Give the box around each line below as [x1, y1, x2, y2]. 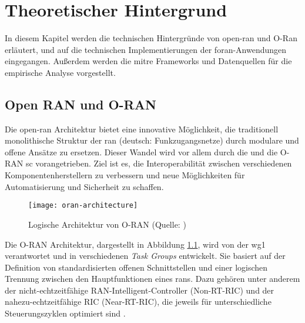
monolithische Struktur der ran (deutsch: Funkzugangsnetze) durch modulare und [5, 134, 299, 146]
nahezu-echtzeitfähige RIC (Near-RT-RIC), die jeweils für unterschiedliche [5, 295, 272, 308]
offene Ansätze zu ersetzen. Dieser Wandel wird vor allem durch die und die [5, 145, 278, 158]
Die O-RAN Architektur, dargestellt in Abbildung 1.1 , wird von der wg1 [5, 238, 266, 250]
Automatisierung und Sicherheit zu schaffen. [5, 180, 164, 192]
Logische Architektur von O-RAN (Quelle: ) [28, 218, 186, 230]
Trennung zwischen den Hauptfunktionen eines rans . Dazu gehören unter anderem [5, 272, 300, 285]
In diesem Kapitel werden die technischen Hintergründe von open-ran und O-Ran [5, 32, 297, 44]
